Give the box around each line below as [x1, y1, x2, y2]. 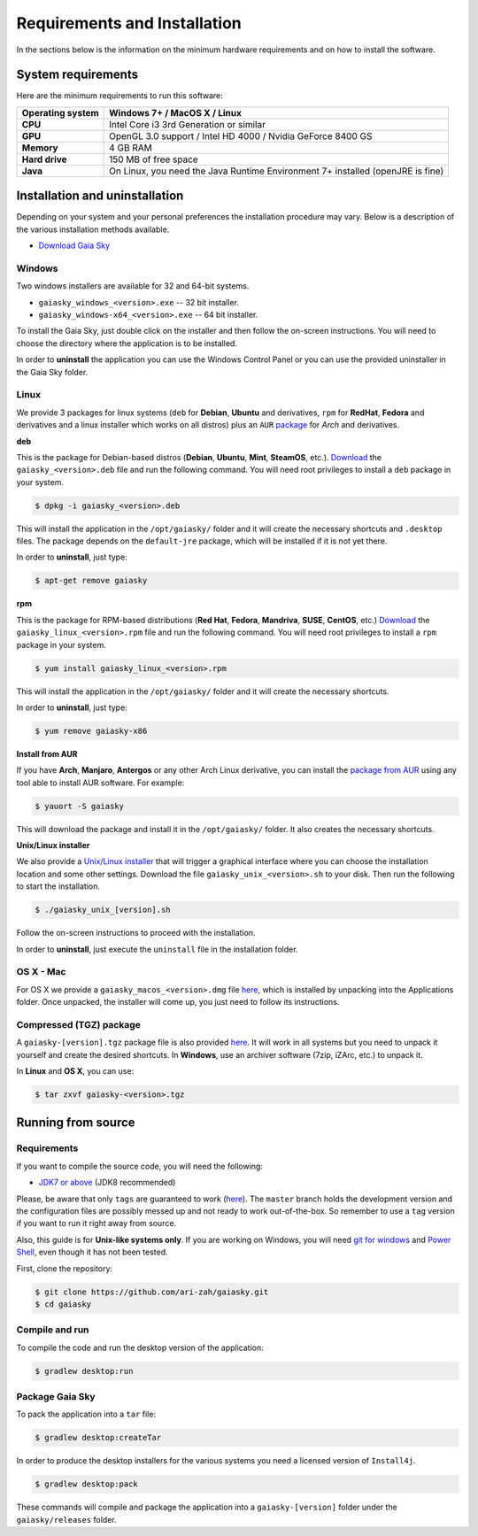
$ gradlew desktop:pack [35, 1479, 139, 1489]
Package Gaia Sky [16, 1390, 96, 1402]
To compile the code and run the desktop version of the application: [16, 1342, 265, 1353]
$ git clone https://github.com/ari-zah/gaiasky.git [35, 1286, 269, 1297]
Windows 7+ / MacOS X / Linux [109, 106, 243, 119]
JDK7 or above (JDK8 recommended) [38, 1177, 176, 1188]
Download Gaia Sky [38, 240, 111, 251]
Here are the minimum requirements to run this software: [16, 90, 223, 101]
